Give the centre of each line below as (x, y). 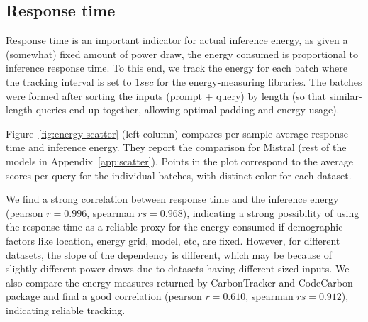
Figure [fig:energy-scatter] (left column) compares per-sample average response (177, 133)
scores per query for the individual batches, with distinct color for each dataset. (179, 175)
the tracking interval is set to (69, 81)
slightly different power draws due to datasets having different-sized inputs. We (178, 268)
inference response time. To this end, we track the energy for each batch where (177, 68)
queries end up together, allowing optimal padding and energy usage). (188, 110)
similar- (346, 95)
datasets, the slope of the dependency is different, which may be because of (169, 254)
